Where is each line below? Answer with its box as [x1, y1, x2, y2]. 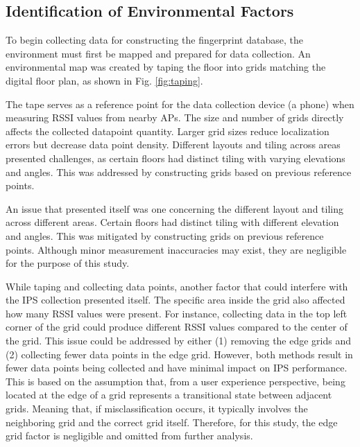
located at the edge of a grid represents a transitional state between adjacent [6, 387, 332, 402]
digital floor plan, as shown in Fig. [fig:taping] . [6, 73, 203, 87]
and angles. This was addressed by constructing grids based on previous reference [6, 164, 352, 179]
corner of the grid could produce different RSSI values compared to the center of [6, 319, 348, 334]
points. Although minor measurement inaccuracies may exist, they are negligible [6, 242, 347, 256]
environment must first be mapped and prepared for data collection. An [6, 46, 311, 60]
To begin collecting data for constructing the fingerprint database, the [6, 33, 303, 47]
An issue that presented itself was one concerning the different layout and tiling [6, 201, 343, 216]
